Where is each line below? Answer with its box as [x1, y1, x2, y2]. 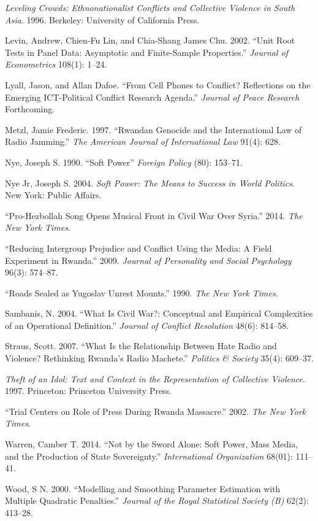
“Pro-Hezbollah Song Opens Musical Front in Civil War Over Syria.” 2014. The [5, 209, 303, 222]
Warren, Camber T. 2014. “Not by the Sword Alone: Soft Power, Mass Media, [5, 438, 298, 450]
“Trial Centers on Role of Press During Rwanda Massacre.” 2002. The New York [5, 404, 306, 417]
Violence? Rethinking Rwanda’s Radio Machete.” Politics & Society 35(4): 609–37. [5, 352, 314, 365]
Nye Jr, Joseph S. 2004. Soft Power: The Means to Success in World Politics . [5, 176, 295, 189]
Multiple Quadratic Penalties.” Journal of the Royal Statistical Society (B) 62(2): [5, 494, 309, 507]
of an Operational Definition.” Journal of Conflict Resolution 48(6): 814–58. [5, 318, 289, 331]
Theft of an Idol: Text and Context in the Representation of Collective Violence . [5, 372, 305, 385]
